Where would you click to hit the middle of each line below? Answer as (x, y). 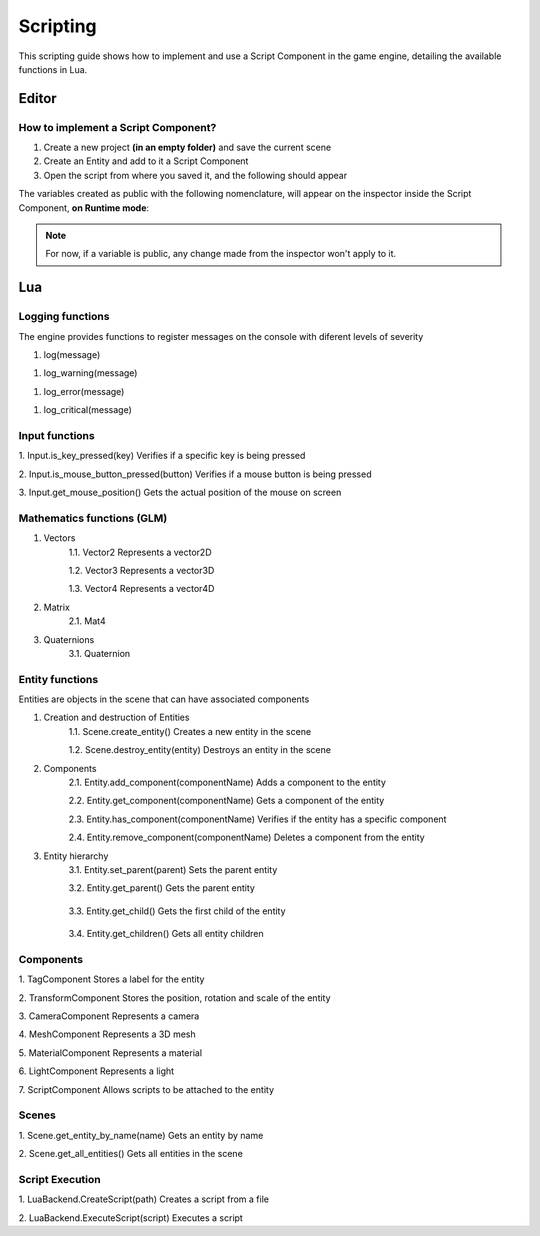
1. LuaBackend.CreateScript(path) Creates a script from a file (144, 1199)
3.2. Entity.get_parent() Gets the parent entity (161, 888)
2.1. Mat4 (87, 621)
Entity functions (58, 679)
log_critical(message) (87, 410)
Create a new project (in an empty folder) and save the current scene (187, 147)
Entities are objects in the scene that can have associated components (164, 699)
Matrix (56, 607)
